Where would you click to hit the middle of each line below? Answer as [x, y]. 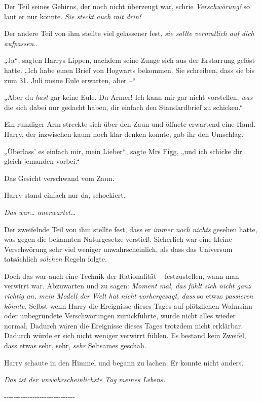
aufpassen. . [21, 43]
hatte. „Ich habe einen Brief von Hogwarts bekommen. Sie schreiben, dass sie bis [129, 70]
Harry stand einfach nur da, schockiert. [65, 195]
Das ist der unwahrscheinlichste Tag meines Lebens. [85, 379]
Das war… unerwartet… [40, 212]
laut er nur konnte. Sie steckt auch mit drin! [73, 16]
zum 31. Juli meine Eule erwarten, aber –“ [70, 80]
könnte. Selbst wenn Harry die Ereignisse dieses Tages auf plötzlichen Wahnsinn [128, 305]
